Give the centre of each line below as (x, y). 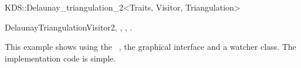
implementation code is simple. (60, 58)
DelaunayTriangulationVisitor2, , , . (69, 27)
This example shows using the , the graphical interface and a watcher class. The (150, 47)
